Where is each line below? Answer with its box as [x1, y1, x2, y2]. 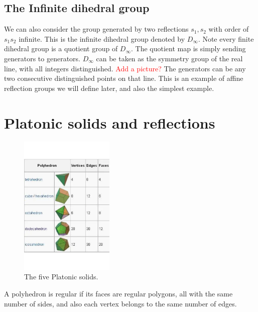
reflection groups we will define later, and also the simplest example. [4, 82, 214, 93]
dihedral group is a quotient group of [4, 43, 118, 54]
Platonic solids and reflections [4, 112, 215, 133]
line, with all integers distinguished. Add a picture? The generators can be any [4, 63, 246, 73]
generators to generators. [4, 53, 80, 63]
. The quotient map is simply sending [131, 43, 246, 54]
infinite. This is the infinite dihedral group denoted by [19, 33, 185, 44]
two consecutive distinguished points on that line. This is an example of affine [4, 73, 243, 83]
